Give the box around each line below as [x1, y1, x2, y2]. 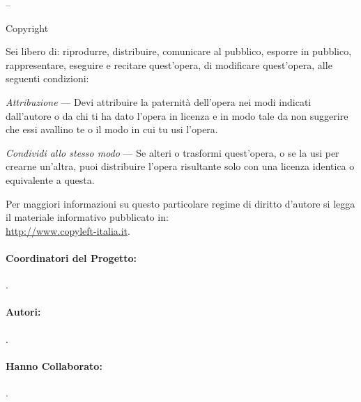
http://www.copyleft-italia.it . [6, 223, 130, 238]
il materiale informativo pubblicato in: [6, 210, 169, 224]
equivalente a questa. [6, 172, 95, 187]
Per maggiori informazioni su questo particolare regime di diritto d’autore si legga [6, 196, 355, 210]
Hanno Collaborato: [6, 358, 102, 373]
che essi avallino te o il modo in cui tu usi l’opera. [6, 122, 218, 137]
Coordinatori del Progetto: [6, 250, 137, 265]
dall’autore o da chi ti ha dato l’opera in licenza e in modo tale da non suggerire [6, 108, 348, 123]
